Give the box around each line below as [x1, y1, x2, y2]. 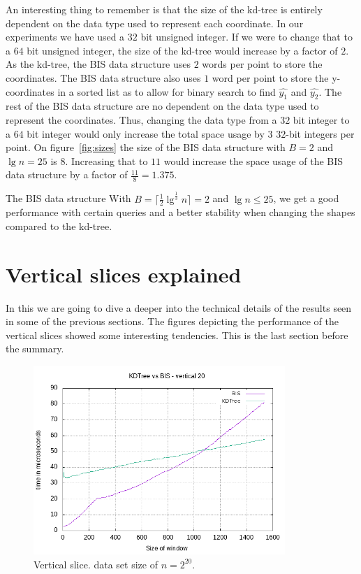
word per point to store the [212, 70, 329, 85]
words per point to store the [202, 57, 323, 71]
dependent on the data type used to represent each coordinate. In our [6, 15, 304, 30]
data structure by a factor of [6, 167, 128, 182]
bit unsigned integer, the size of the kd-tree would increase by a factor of [27, 43, 338, 57]
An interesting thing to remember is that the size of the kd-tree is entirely [6, 2, 323, 16]
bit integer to [293, 112, 350, 127]
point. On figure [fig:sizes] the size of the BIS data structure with [6, 140, 286, 155]
